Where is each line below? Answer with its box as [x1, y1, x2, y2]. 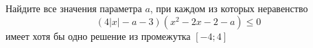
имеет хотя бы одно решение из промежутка [5, 28, 191, 43]
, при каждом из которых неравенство [150, 1, 308, 15]
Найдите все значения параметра [5, 1, 142, 15]
